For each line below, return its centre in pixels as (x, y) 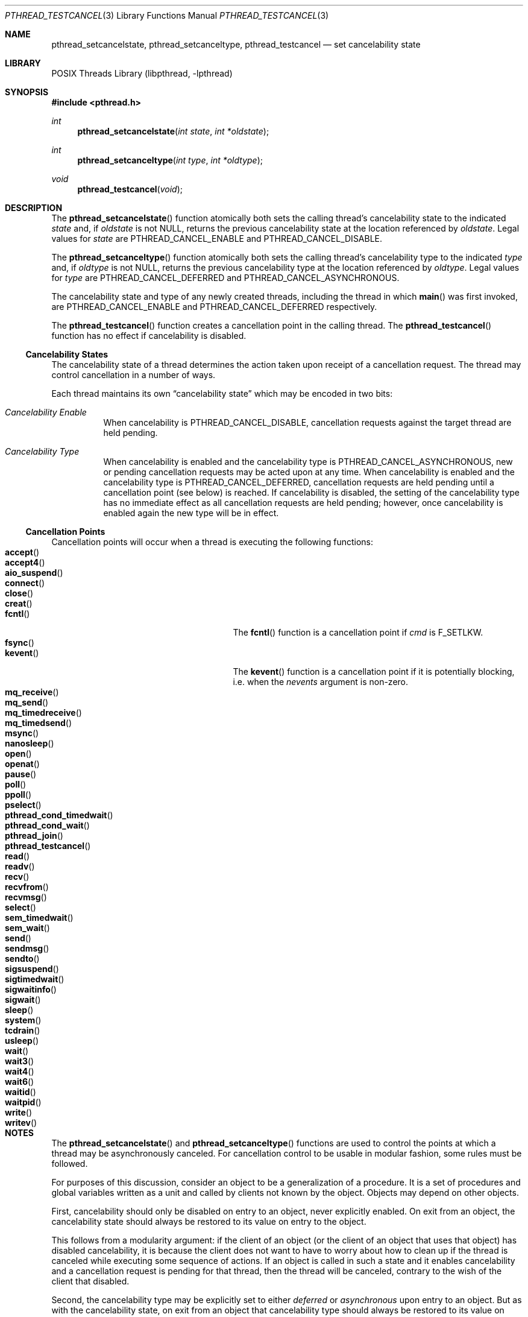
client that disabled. (90, 1281)
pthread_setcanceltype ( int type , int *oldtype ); (170, 160)
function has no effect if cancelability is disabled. (149, 336)
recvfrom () (27, 887)
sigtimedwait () (35, 979)
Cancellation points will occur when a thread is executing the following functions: (212, 542)
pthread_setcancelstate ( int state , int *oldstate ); (173, 131)
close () (19, 593)
